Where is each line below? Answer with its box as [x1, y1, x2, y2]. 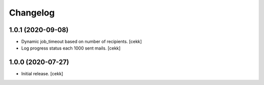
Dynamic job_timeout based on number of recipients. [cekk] [21, 39, 142, 45]
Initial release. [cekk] [21, 71, 64, 77]
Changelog [9, 7, 55, 18]
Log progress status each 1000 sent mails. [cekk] [21, 45, 121, 51]
